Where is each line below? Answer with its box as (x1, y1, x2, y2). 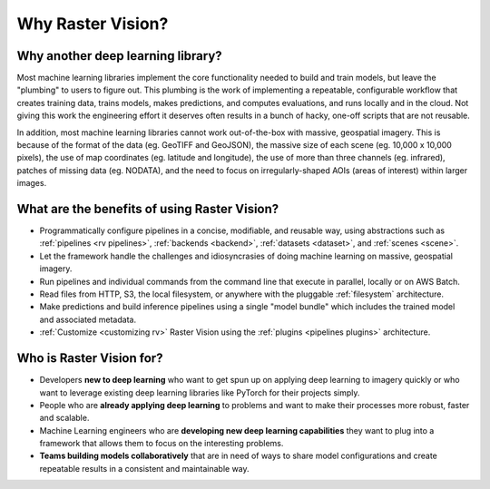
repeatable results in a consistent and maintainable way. (39, 463, 250, 474)
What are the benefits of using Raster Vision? (16, 201, 279, 217)
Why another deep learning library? (16, 48, 222, 64)
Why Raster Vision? (16, 14, 169, 34)
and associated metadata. (39, 314, 136, 325)
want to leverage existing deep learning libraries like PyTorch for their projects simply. (39, 386, 360, 398)
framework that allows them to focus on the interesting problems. (39, 438, 284, 449)
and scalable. (39, 413, 90, 424)
